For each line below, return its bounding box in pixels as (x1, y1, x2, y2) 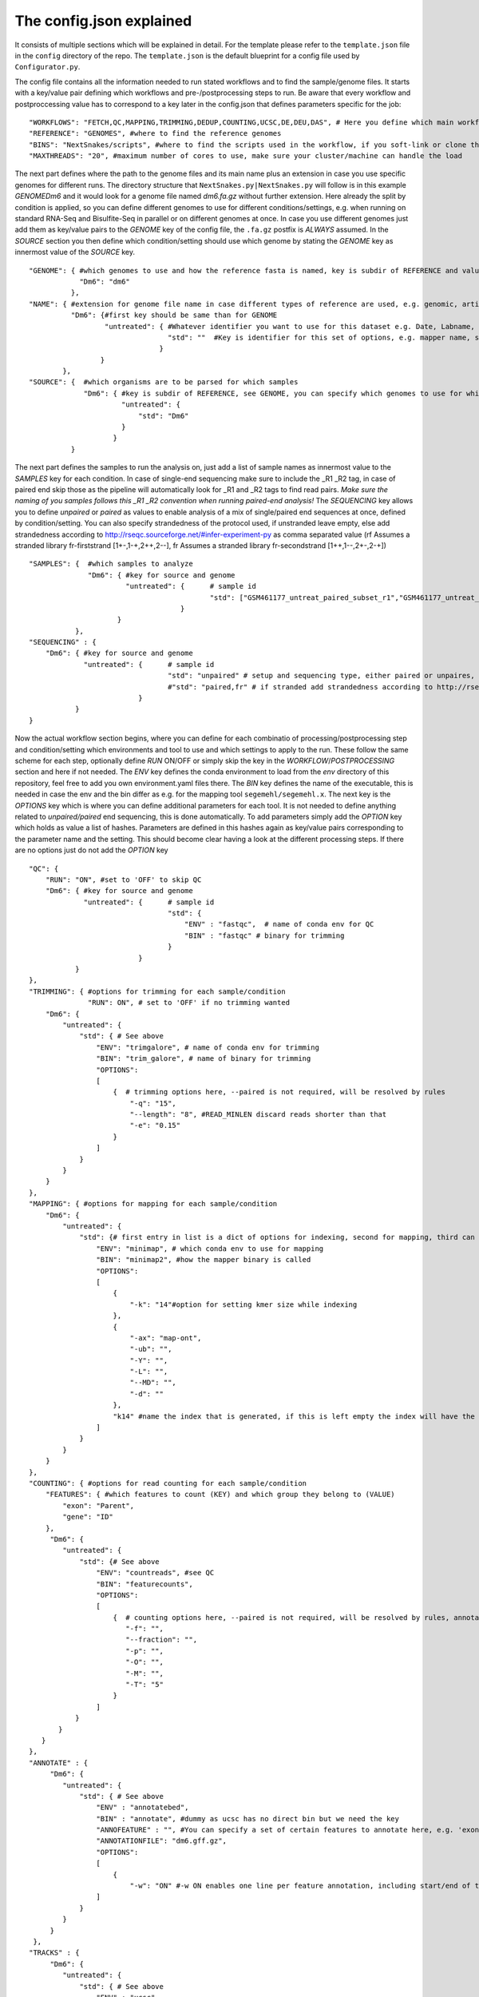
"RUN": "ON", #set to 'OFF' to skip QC (45, 875, 202, 884)
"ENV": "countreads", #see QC (96, 1568, 215, 1578)
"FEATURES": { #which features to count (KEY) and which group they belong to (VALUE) (45, 1490, 395, 1499)
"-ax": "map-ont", (129, 1333, 202, 1342)
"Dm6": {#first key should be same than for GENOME (70, 311, 278, 320)
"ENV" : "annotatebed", (96, 1803, 189, 1812)
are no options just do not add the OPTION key (14, 845, 168, 855)
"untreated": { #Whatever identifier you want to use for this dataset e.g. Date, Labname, (104, 322, 475, 331)
